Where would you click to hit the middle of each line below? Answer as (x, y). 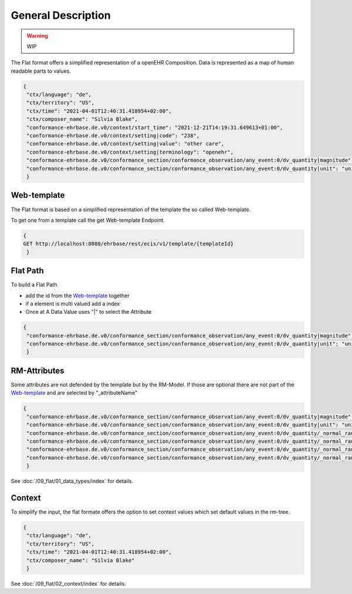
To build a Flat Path (34, 285)
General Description (61, 15)
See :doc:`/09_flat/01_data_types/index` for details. (72, 481)
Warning (37, 36)
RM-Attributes (38, 370)
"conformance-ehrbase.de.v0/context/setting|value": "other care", (126, 144)
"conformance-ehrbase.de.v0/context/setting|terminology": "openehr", (130, 152)
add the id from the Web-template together (77, 296)
